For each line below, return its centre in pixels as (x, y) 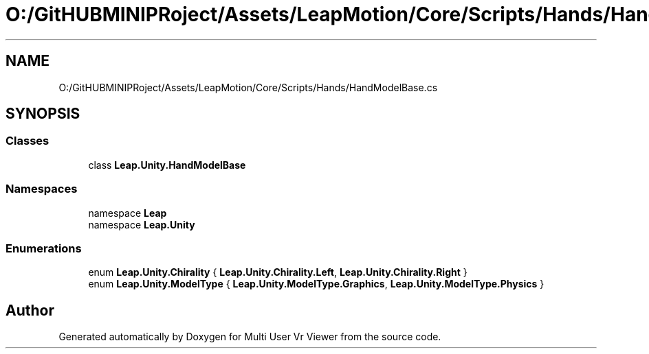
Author (30, 310)
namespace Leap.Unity (142, 224)
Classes (27, 141)
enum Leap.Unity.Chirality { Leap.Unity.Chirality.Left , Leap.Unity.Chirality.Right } (278, 272)
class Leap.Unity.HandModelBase (167, 165)
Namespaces (42, 189)
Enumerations (44, 248)
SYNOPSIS (43, 114)
